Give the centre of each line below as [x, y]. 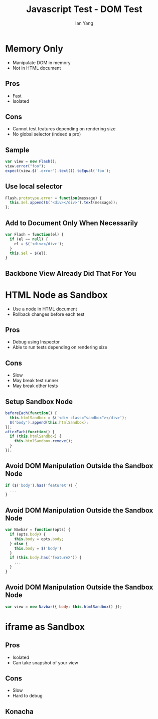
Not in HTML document [37, 68]
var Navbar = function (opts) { [38, 530]
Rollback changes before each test [48, 314]
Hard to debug [27, 696]
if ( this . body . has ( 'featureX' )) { [46, 558]
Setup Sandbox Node [39, 401]
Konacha [20, 711]
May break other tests [35, 386]
